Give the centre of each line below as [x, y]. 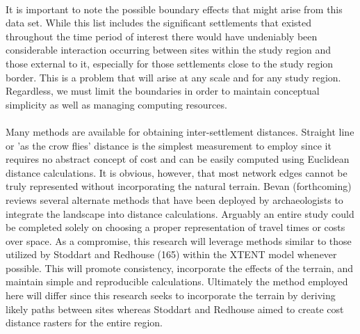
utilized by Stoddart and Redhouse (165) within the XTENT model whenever [171, 254]
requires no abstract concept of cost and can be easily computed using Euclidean [178, 159]
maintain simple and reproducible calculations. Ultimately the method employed [177, 281]
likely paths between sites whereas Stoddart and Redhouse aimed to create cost [175, 309]
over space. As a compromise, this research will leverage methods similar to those [179, 240]
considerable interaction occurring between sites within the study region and [168, 50]
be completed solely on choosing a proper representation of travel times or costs [175, 227]
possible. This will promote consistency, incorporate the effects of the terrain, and [179, 268]
